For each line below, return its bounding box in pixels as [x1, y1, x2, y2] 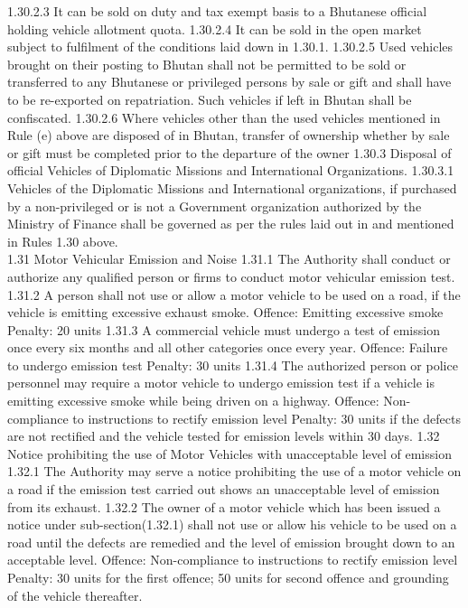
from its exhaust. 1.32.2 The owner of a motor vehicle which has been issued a [7, 497, 441, 516]
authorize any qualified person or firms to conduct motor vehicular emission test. [7, 267, 455, 285]
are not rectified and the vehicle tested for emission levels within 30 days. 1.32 [7, 426, 440, 445]
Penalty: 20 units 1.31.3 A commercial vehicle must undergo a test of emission [7, 320, 440, 339]
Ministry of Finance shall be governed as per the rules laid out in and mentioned [7, 214, 454, 233]
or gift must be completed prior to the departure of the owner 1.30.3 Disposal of [7, 143, 452, 162]
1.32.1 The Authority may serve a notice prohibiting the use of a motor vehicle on [7, 462, 462, 481]
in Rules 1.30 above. [7, 231, 118, 250]
